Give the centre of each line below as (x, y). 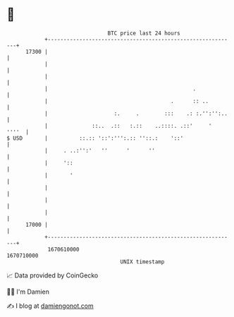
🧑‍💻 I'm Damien (28, 292)
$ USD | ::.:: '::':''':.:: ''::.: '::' (95, 138)
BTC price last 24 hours (144, 33)
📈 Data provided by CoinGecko (53, 275)
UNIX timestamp (142, 262)
